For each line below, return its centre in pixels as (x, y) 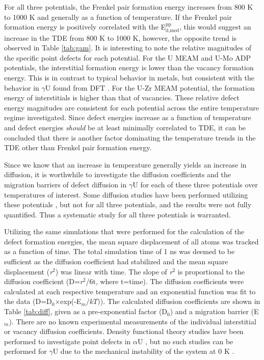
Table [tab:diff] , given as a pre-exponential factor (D (86, 311)
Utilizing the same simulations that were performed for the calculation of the (124, 231)
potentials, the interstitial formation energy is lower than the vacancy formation (129, 67)
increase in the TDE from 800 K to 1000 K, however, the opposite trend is (121, 37)
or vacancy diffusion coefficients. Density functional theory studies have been (124, 331)
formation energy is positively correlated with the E (85, 27)
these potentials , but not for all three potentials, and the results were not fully (128, 204)
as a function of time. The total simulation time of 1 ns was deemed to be (120, 251)
